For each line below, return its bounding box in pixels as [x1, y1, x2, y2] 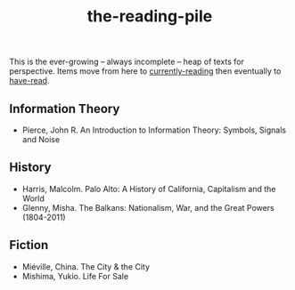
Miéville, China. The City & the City [21, 261, 150, 272]
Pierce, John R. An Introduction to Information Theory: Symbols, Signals [21, 125, 287, 135]
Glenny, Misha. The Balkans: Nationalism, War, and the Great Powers [21, 202, 275, 213]
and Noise [21, 134, 61, 144]
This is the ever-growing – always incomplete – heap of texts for [9, 56, 245, 68]
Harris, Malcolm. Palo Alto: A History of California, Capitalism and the [21, 183, 276, 194]
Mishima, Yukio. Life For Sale [21, 270, 129, 281]
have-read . [9, 76, 50, 86]
